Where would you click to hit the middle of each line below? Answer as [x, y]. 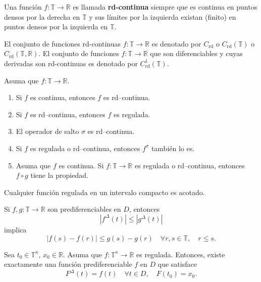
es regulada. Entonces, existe [181, 254]
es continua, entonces [63, 97]
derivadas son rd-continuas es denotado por [71, 63]
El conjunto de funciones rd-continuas [63, 43]
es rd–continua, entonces [68, 114]
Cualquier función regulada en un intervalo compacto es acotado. [105, 192]
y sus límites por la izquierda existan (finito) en [163, 16]
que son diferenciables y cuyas [196, 53]
